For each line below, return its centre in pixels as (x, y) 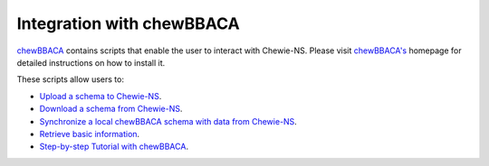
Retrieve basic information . (90, 134)
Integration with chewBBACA (128, 23)
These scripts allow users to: (70, 79)
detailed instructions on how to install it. (91, 62)
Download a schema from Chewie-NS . (111, 109)
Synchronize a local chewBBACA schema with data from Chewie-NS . (168, 121)
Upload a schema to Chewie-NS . (101, 96)
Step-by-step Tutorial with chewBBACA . (114, 147)
